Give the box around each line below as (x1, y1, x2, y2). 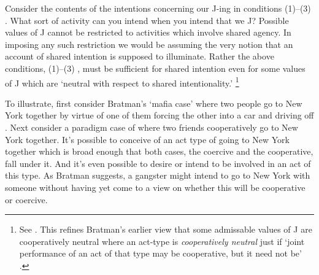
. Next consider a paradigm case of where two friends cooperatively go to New (5, 121, 298, 133)
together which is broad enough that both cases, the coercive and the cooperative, (5, 145, 313, 158)
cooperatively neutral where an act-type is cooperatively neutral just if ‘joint (19, 234, 305, 247)
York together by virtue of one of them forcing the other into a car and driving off (5, 109, 314, 122)
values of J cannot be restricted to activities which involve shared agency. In (5, 26, 291, 39)
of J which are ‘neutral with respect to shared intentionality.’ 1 (5, 74, 239, 89)
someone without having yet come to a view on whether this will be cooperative (5, 180, 306, 193)
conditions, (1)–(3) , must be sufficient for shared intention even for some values (5, 61, 306, 74)
